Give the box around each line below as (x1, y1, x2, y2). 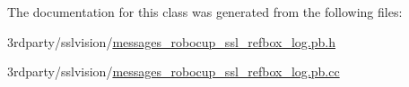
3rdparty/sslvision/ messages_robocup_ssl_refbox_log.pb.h (7, 32, 335, 51)
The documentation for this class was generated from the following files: (7, 3, 403, 20)
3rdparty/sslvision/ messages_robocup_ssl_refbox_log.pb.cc (7, 62, 340, 81)
